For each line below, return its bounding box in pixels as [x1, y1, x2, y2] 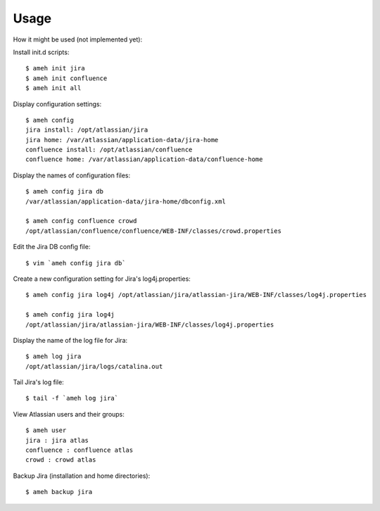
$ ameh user [25, 427, 67, 434]
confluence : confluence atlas [25, 446, 134, 454]
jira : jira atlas [25, 436, 89, 444]
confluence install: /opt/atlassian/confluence [25, 146, 193, 154]
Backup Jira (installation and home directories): [13, 472, 151, 480]
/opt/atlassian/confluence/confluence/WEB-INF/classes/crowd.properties [25, 227, 281, 235]
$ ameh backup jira [25, 488, 93, 496]
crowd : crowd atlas [25, 456, 96, 464]
